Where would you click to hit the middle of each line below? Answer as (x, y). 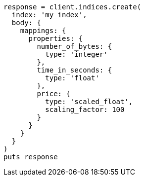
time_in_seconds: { (74, 70)
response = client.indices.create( (72, 7)
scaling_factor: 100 (85, 109)
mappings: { (43, 31)
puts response (31, 157)
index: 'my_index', (49, 15)
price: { (53, 94)
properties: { (56, 38)
